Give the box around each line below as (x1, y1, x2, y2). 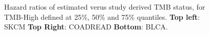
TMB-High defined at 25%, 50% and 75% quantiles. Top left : (4, 11, 200, 22)
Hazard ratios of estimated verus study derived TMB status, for (4, 2, 205, 12)
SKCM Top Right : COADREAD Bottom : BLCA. (4, 21, 168, 32)
